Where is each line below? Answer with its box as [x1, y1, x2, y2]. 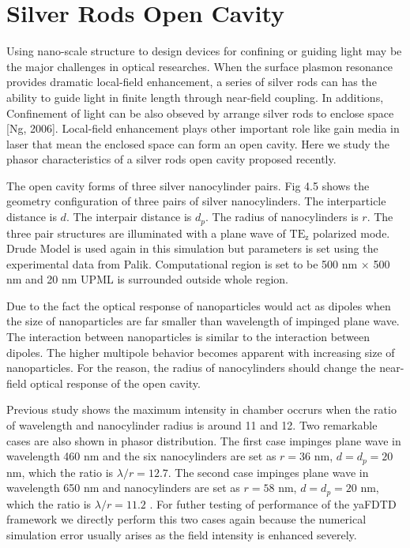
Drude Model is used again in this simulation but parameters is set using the [6, 240, 378, 257]
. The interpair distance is [66, 208, 192, 225]
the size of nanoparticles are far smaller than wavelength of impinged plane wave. [6, 313, 400, 329]
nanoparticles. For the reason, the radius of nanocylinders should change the [6, 359, 376, 376]
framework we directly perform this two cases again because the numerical [6, 511, 367, 527]
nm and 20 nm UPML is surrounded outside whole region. [6, 271, 288, 287]
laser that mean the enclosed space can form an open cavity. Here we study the [6, 135, 389, 152]
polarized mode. [312, 224, 390, 241]
